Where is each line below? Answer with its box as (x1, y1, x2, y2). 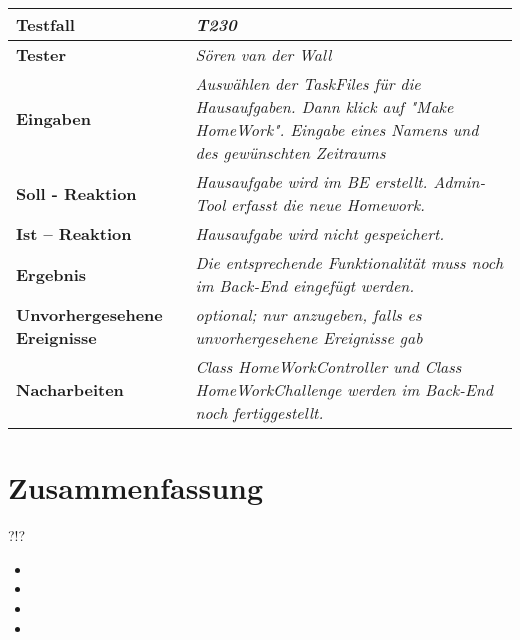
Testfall (16, 13, 75, 36)
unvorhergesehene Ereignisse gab (195, 326, 423, 349)
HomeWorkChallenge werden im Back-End (195, 378, 493, 401)
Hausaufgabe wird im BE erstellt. (195, 170, 428, 193)
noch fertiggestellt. (195, 401, 324, 424)
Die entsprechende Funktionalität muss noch (195, 251, 504, 274)
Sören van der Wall (195, 43, 332, 66)
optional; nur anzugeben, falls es (195, 303, 422, 326)
